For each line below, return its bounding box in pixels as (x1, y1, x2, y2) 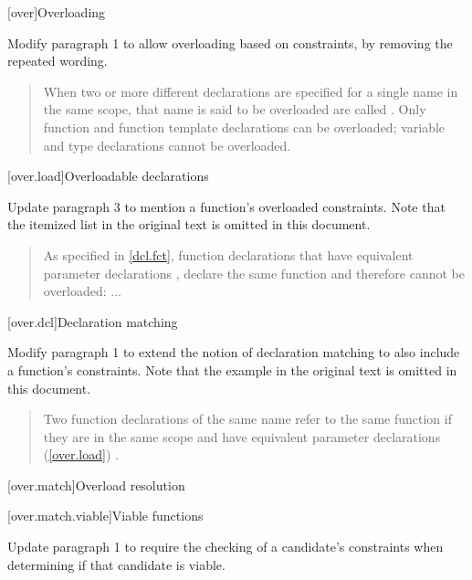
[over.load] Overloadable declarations (7, 166, 209, 185)
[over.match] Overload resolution (7, 475, 185, 494)
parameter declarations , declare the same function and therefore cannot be (43, 263, 466, 282)
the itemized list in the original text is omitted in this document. (7, 215, 371, 234)
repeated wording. (7, 51, 108, 70)
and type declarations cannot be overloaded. (43, 135, 291, 154)
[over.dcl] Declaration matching (7, 311, 178, 331)
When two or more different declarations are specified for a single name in (43, 81, 458, 100)
